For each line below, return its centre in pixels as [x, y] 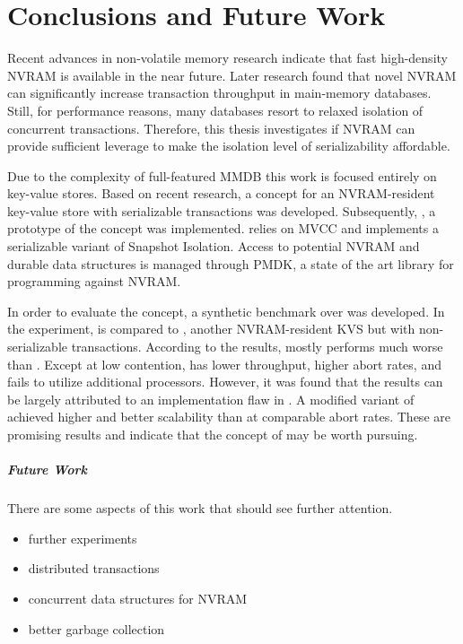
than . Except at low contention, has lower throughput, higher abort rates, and [224, 364]
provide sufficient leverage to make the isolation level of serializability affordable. [229, 146]
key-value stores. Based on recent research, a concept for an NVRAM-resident [221, 193]
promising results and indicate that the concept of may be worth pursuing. [213, 434]
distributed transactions [94, 568]
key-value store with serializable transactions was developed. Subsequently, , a [222, 210]
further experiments [83, 538]
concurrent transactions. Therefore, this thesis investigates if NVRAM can [211, 128]
